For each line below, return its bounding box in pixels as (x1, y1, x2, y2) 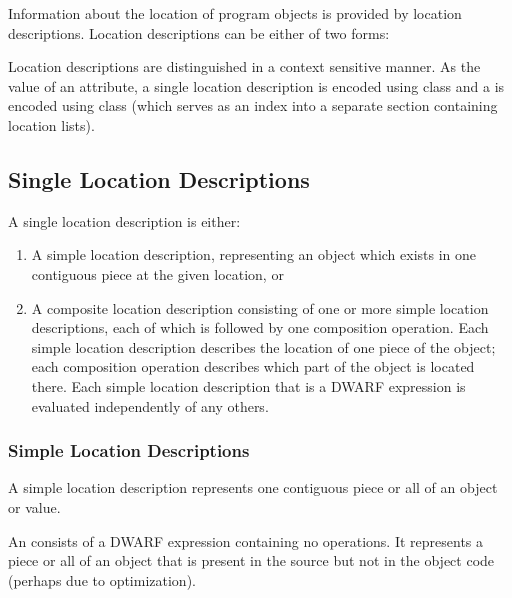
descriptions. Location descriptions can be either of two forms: (8, 22, 390, 43)
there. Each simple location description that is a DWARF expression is (31, 375, 466, 396)
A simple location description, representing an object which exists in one (31, 244, 477, 265)
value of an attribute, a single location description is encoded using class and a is (8, 75, 505, 96)
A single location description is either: (8, 210, 241, 231)
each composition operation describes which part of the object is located (31, 356, 475, 377)
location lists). (8, 114, 95, 135)
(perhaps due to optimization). (8, 569, 196, 590)
